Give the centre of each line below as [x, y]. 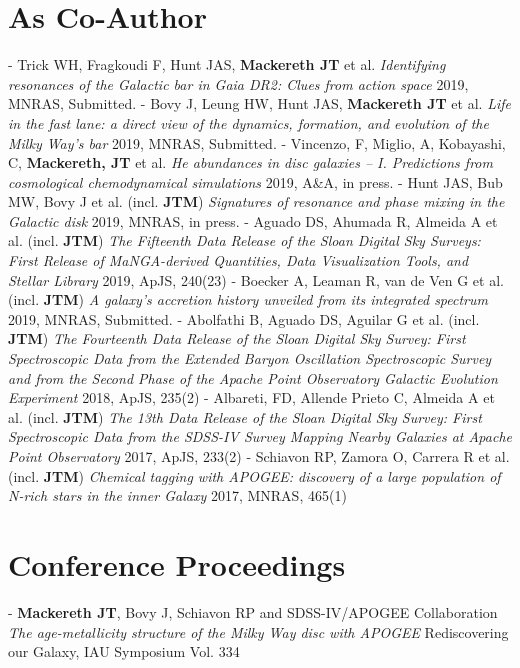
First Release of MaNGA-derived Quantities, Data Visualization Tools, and [238, 260]
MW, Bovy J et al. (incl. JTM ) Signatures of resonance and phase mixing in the [256, 201]
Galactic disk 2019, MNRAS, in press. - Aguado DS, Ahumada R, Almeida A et [253, 220]
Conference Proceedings [177, 563]
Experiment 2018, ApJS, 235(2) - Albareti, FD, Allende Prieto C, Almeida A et [251, 397]
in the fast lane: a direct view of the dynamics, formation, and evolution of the [248, 122]
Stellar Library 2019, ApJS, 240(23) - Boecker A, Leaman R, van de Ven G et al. [256, 279]
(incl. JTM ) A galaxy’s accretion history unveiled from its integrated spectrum [248, 299]
